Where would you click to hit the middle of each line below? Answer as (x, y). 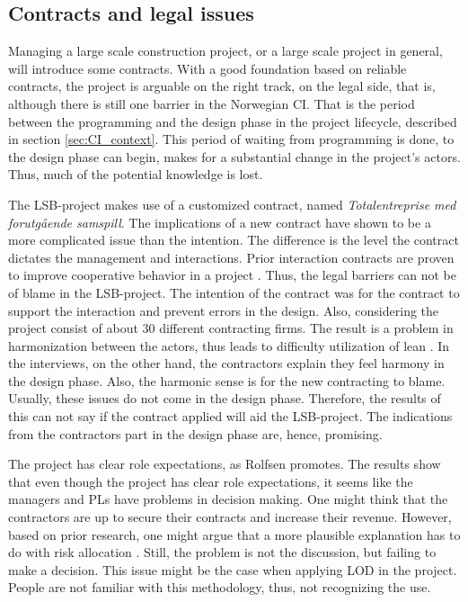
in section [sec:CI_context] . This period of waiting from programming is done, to (231, 139)
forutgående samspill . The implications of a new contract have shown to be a (220, 222)
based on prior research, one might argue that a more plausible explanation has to (234, 534)
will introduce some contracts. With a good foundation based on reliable (208, 68)
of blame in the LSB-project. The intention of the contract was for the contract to (234, 292)
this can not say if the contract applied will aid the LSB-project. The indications (230, 416)
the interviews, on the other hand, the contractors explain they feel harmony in (226, 363)
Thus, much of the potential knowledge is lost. (136, 174)
